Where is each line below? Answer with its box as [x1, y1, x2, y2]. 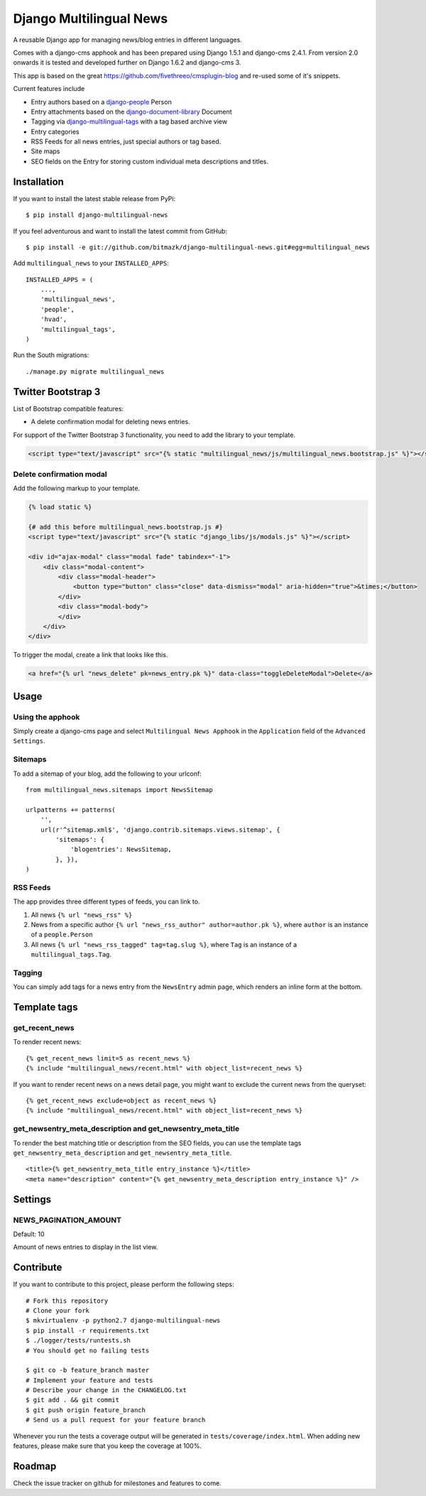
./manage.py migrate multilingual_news [26, 367, 165, 376]
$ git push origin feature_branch [26, 1406, 146, 1414]
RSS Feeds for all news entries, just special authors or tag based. [31, 137, 222, 146]
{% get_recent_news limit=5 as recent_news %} [26, 1054, 191, 1062]
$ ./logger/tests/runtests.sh [26, 1336, 131, 1345]
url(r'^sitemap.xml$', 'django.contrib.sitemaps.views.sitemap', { [40, 825, 280, 834]
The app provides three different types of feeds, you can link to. [13, 897, 200, 906]
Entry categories [31, 127, 80, 136]
